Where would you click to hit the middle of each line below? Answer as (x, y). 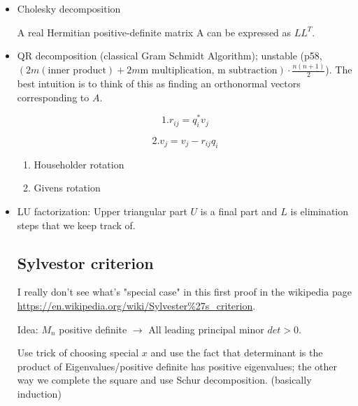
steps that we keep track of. (76, 225)
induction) (39, 393)
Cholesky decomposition (69, 8)
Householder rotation (79, 164)
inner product (77, 71)
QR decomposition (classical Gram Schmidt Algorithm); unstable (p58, (170, 56)
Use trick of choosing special (78, 353)
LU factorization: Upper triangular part (102, 211)
